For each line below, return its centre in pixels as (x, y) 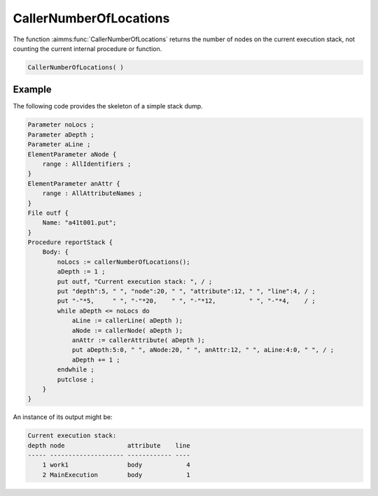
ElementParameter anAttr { (74, 183)
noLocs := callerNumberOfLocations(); (124, 262)
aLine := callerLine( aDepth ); (127, 321)
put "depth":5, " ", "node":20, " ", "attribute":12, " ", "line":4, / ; (187, 291)
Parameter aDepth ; (61, 134)
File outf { (48, 213)
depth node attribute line (109, 445)
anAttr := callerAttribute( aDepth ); (139, 340)
